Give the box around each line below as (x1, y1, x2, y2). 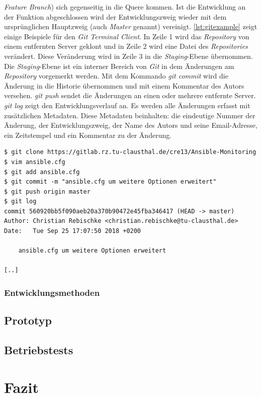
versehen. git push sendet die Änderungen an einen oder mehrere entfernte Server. (4, 90, 256, 101)
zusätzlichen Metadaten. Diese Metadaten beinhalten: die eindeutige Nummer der (4, 110, 255, 120)
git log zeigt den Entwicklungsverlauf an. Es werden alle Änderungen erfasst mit (4, 100, 250, 110)
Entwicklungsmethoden (4, 286, 100, 298)
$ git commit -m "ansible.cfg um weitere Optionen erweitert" (4, 178, 217, 186)
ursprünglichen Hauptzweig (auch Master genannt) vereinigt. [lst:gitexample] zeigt (4, 21, 257, 32)
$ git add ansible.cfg (4, 168, 80, 176)
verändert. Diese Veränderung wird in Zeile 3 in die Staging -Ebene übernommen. (4, 50, 253, 61)
